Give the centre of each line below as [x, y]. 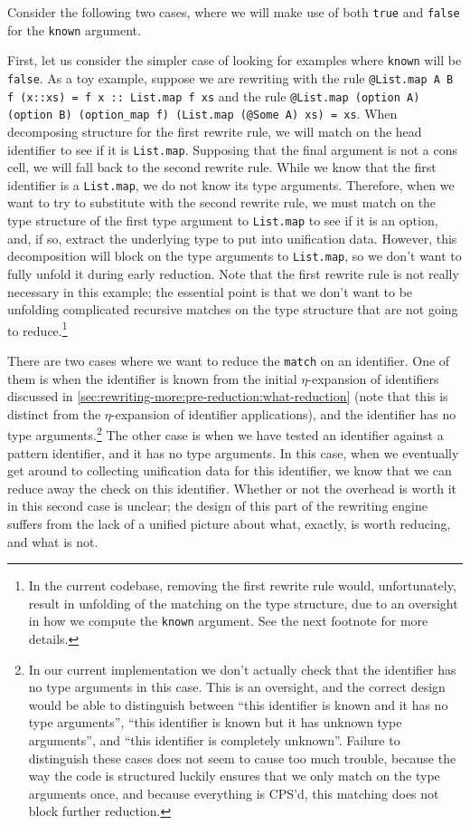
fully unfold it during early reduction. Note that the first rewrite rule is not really [233, 273]
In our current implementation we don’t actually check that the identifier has [242, 669]
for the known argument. [74, 29]
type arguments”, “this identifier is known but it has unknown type [215, 722]
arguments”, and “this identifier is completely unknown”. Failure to [214, 740]
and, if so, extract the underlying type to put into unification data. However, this [232, 238]
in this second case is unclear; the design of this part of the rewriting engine [217, 506]
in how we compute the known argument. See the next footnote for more [228, 621]
